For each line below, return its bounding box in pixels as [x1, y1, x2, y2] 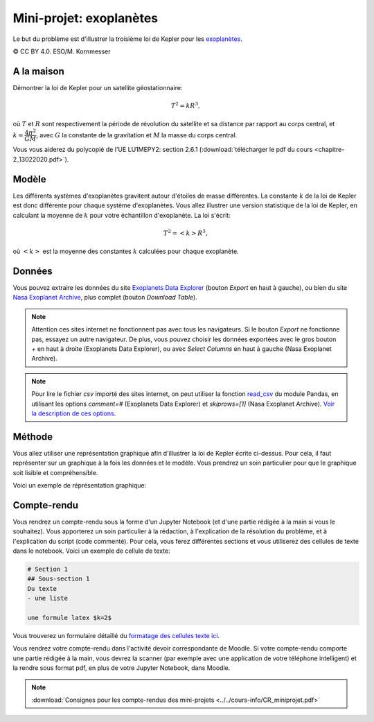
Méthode [12, 431, 53, 442]
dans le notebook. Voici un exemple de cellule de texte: [12, 547, 170, 555]
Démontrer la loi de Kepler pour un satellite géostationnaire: [12, 83, 183, 92]
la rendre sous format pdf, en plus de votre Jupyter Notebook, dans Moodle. [12, 664, 231, 672]
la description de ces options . [31, 409, 116, 418]
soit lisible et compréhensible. [12, 468, 98, 476]
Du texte [27, 585, 57, 592]
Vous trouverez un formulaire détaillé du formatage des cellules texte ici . [12, 632, 220, 640]
